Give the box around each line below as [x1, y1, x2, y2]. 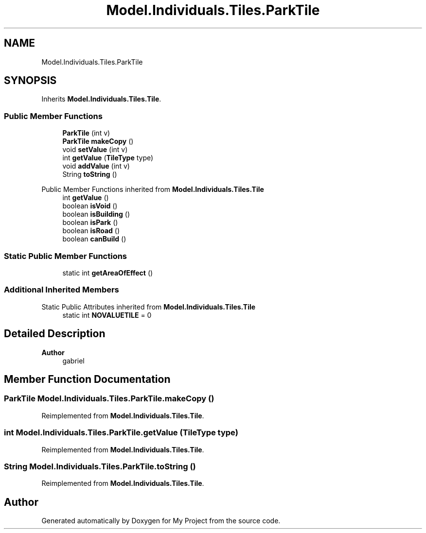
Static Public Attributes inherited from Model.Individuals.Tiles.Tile [41, 302, 256, 311]
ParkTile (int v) [62, 129, 110, 138]
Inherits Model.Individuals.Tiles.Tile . [41, 95, 161, 103]
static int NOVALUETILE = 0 [62, 310, 152, 319]
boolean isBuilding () [62, 210, 130, 219]
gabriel [62, 356, 85, 365]
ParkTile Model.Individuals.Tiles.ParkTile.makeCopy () [4, 394, 214, 404]
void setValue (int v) [62, 145, 128, 154]
